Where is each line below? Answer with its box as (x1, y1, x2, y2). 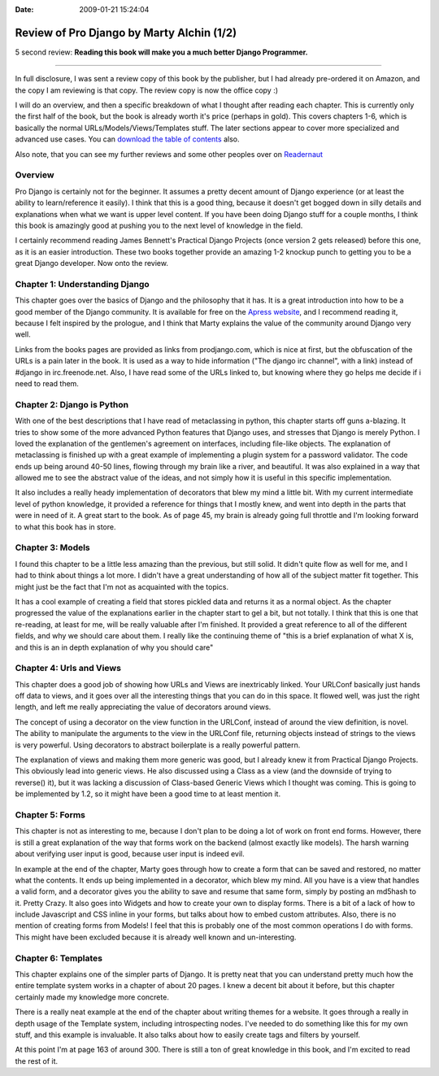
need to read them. (15, 379, 79, 388)
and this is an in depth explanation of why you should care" (15, 643, 214, 652)
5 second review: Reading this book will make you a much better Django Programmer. (15, 47, 308, 57)
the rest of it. (15, 1056, 59, 1065)
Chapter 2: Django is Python (15, 399, 129, 410)
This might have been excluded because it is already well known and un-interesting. (15, 932, 297, 942)
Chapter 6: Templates (15, 952, 103, 964)
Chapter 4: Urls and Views (15, 663, 122, 674)
